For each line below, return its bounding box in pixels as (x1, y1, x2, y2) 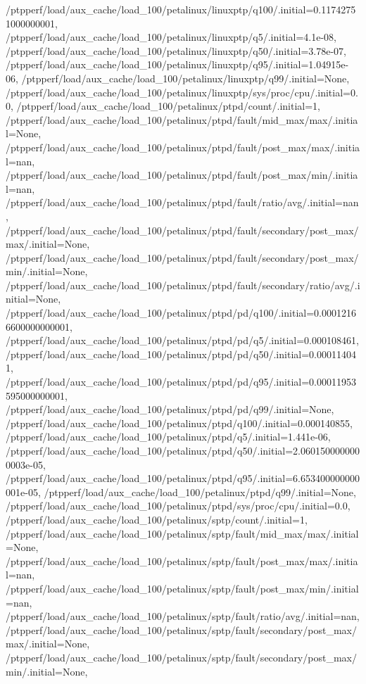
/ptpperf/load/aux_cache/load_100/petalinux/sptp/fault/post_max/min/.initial (6, 581, 359, 595)
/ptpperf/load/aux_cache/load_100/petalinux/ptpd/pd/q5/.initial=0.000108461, (6, 333, 359, 348)
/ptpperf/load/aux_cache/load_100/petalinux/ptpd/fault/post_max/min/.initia (6, 167, 358, 182)
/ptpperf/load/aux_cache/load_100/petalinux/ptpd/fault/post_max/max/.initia (6, 139, 360, 154)
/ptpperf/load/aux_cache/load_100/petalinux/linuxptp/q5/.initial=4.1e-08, (6, 30, 336, 44)
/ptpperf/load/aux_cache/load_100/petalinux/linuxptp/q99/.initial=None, (21, 70, 350, 85)
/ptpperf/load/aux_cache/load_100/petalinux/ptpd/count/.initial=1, (16, 99, 320, 113)
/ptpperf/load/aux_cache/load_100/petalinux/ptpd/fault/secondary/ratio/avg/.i (6, 277, 360, 292)
